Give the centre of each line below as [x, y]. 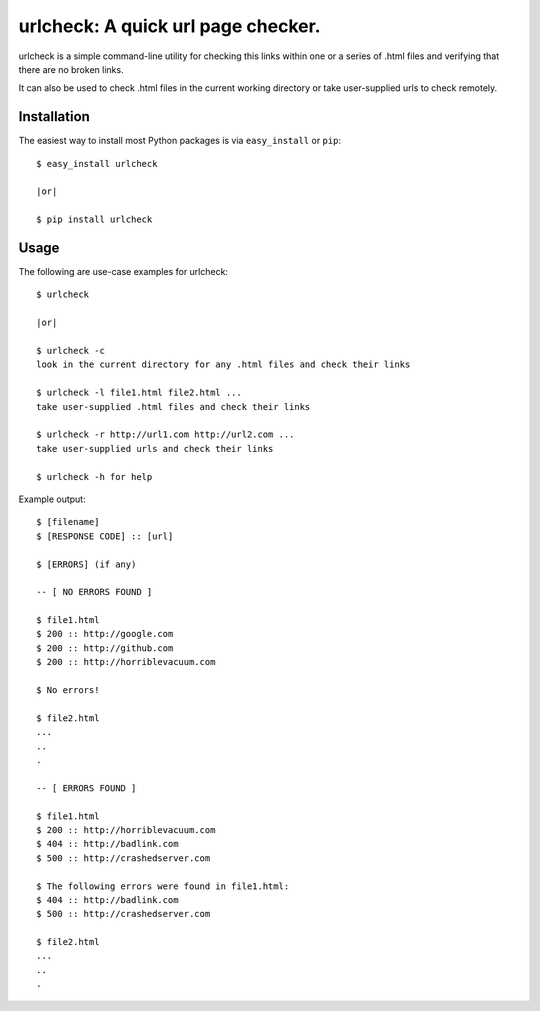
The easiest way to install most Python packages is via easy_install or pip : [180, 141]
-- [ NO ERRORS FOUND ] [94, 592]
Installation [54, 116]
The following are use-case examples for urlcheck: [123, 272]
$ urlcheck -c [70, 351]
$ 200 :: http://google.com [105, 634]
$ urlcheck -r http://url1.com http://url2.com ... [165, 434]
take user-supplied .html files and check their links [173, 406]
